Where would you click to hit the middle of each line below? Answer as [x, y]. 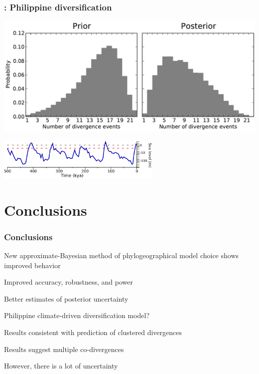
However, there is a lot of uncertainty [61, 366]
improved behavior [32, 265]
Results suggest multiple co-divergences [64, 349]
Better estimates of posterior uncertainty [66, 298]
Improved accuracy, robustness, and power [68, 282]
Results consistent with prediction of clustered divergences [93, 332]
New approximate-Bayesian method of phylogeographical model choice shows [122, 255]
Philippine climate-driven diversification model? [77, 315]
